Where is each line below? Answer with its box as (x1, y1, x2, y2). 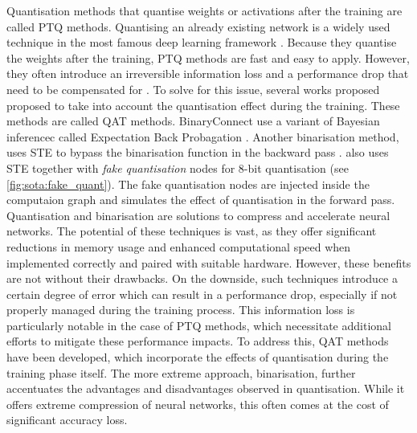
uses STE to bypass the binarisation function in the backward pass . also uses (6, 144, 389, 161)
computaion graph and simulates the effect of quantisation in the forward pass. (6, 191, 395, 208)
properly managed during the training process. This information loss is (6, 301, 355, 318)
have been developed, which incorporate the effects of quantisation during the (6, 349, 389, 366)
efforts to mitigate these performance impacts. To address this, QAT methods (6, 333, 389, 349)
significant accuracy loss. (6, 411, 128, 428)
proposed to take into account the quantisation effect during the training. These (6, 96, 400, 113)
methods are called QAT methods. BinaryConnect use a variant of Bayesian (6, 112, 380, 129)
